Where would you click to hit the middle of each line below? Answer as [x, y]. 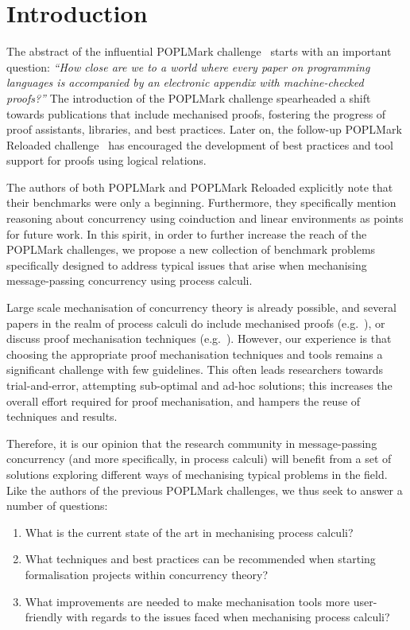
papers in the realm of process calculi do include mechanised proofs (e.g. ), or [196, 323]
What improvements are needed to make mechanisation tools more [188, 601]
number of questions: [57, 506]
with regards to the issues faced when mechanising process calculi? [228, 617]
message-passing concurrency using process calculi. [130, 280]
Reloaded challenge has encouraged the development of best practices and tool [200, 144]
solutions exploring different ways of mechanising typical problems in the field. [197, 474]
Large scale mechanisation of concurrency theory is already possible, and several [201, 307]
